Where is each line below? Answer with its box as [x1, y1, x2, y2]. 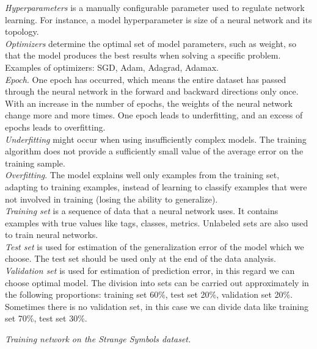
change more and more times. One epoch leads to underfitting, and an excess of [5, 109, 303, 121]
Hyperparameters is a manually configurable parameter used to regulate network [5, 1, 305, 13]
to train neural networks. [5, 228, 98, 241]
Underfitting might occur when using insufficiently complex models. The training [5, 132, 307, 145]
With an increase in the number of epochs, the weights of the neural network [5, 96, 293, 109]
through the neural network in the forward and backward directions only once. [5, 85, 299, 98]
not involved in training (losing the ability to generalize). [5, 192, 218, 205]
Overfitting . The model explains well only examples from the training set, [5, 168, 280, 181]
